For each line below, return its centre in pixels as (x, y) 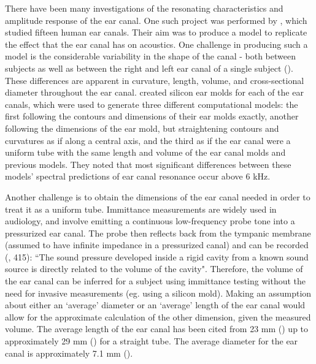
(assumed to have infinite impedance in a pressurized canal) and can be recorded (157, 245)
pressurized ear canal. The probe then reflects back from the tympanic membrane (158, 233)
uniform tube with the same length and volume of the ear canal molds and (145, 152)
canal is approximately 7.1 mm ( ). (69, 353)
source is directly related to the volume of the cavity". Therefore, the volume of (154, 269)
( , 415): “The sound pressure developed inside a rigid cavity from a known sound (157, 256)
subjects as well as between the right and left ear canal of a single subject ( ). (149, 68)
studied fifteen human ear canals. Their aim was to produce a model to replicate (156, 32)
